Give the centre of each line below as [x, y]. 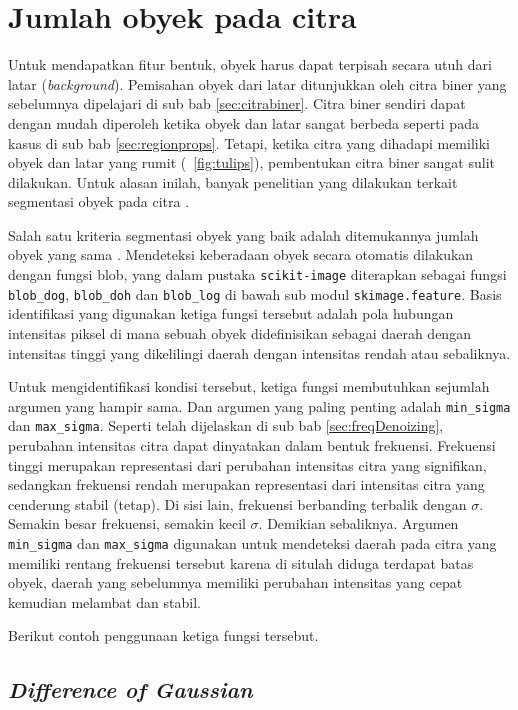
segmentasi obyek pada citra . [99, 201]
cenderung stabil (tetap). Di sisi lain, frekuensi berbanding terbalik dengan [237, 503]
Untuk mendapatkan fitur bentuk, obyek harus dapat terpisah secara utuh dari [250, 64]
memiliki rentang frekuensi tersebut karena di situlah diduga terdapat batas [241, 562]
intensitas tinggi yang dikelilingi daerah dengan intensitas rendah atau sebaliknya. [259, 352]
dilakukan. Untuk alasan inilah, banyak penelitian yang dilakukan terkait [233, 181]
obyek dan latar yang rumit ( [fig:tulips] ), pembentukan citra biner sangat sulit [251, 162]
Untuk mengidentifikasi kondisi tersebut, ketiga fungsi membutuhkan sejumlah [249, 386]
